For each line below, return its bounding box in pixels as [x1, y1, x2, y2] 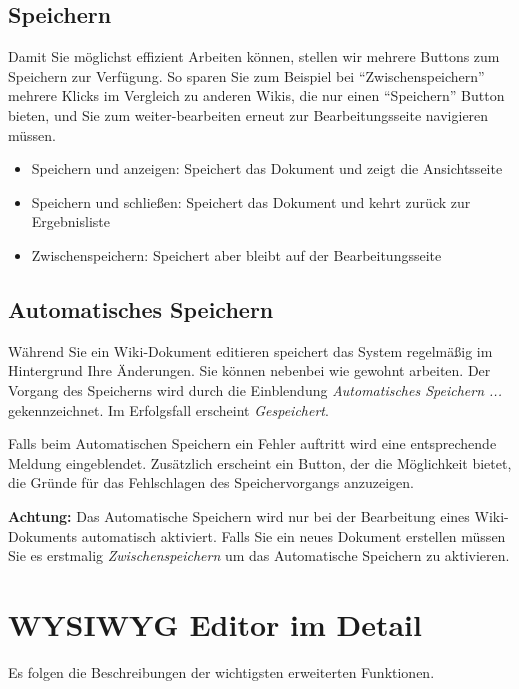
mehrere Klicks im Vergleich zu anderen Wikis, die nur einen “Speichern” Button [8, 85, 505, 106]
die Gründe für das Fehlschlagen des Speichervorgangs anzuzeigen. [8, 472, 414, 493]
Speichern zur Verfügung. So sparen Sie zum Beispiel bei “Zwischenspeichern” [8, 65, 485, 86]
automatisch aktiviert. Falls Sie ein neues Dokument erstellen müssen [81, 525, 506, 546]
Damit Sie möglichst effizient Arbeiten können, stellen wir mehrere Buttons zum [8, 46, 500, 67]
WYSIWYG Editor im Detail [8, 603, 422, 644]
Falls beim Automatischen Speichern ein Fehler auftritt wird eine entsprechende [8, 433, 497, 454]
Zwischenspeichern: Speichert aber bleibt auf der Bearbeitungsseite [31, 244, 442, 265]
